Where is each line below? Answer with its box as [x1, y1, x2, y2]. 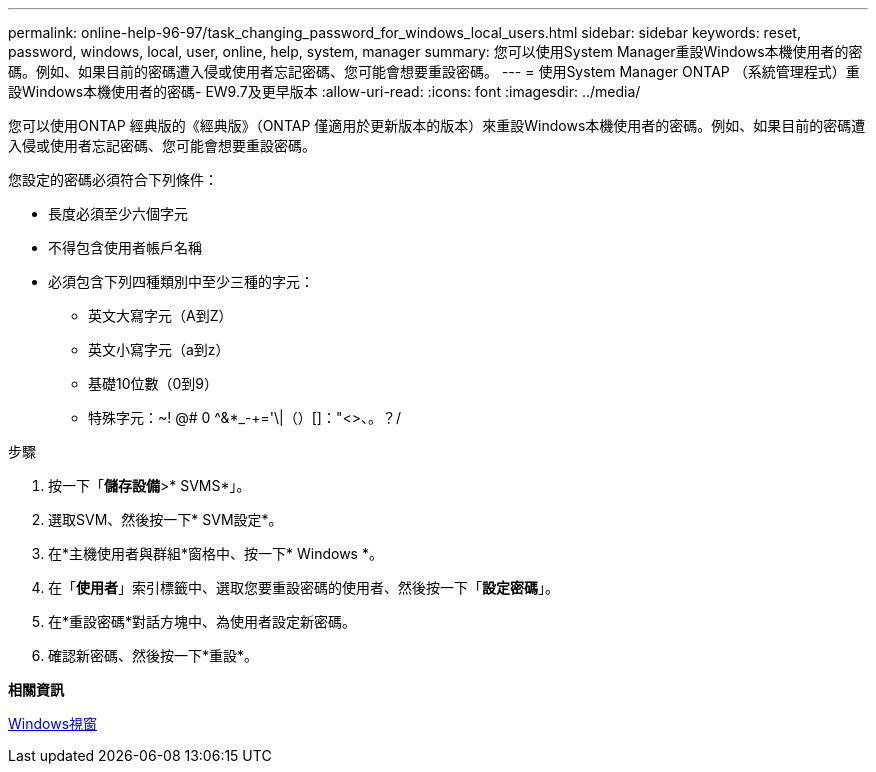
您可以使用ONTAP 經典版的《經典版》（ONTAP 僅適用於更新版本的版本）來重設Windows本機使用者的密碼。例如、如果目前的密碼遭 [8, 117, 866, 134]
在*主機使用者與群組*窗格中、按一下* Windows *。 [48, 545, 383, 562]
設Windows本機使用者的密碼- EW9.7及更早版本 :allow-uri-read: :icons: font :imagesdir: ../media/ [8, 83, 641, 100]
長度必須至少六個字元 [48, 205, 188, 222]
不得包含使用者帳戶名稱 [48, 239, 202, 256]
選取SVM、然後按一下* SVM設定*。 [48, 511, 283, 528]
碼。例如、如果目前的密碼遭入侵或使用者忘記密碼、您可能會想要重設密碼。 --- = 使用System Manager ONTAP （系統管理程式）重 [8, 63, 860, 80]
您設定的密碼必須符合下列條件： [8, 171, 218, 188]
